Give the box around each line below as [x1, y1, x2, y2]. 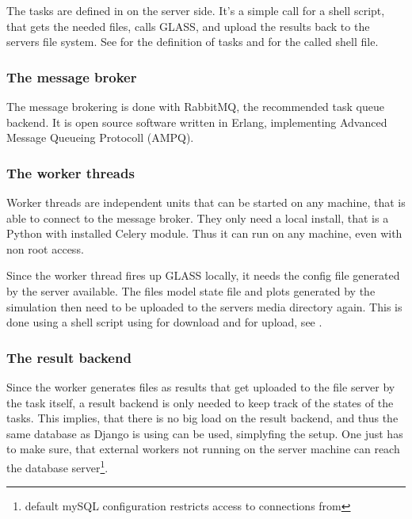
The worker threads [6, 162, 135, 182]
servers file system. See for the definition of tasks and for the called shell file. [6, 33, 379, 50]
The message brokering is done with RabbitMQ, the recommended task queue [6, 98, 384, 114]
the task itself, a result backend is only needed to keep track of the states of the [6, 394, 394, 410]
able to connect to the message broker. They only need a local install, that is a [6, 209, 389, 226]
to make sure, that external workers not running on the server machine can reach [6, 441, 400, 457]
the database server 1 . [6, 456, 109, 475]
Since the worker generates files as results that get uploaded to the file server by [6, 378, 395, 395]
